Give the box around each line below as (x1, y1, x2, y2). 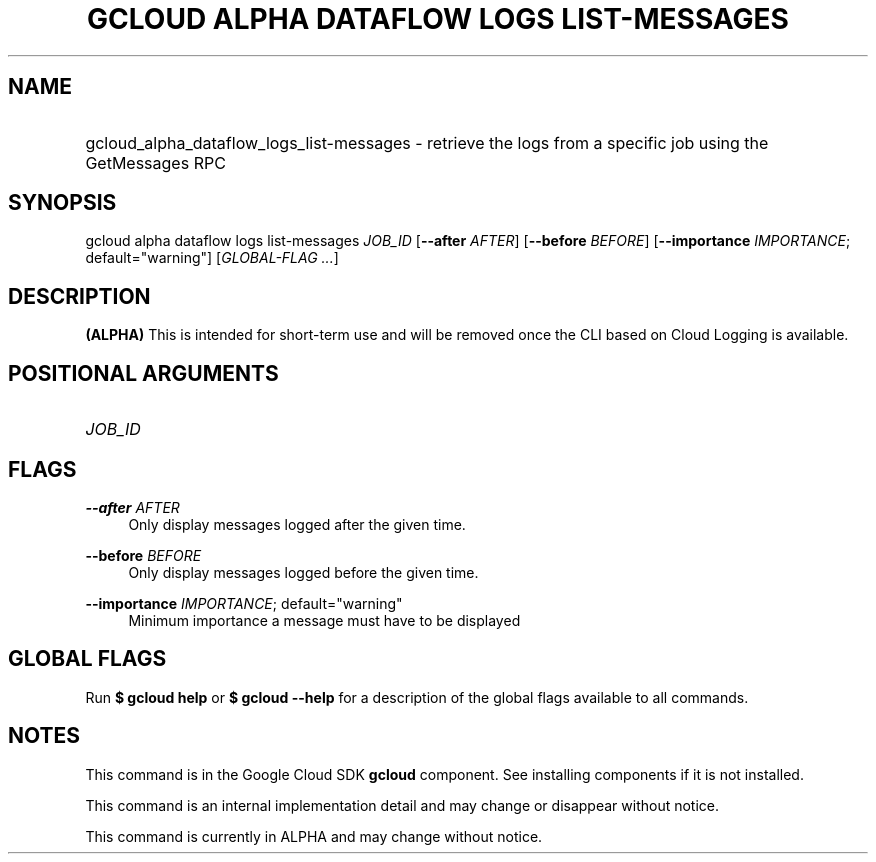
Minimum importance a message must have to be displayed (128, 611, 521, 629)
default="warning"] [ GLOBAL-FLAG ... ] (85, 249, 339, 267)
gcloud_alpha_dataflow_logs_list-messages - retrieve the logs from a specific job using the (85, 132, 769, 153)
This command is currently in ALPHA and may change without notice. (85, 827, 543, 845)
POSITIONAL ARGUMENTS (8, 360, 279, 386)
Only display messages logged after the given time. (128, 515, 466, 533)
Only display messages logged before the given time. (128, 563, 479, 581)
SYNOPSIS (8, 190, 117, 216)
